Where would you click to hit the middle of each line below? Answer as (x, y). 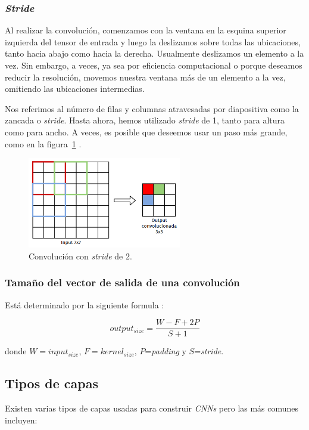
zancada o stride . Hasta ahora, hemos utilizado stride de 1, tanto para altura (145, 120)
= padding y (166, 351)
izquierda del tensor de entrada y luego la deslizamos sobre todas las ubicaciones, (153, 41)
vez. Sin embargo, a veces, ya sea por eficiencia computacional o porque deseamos (154, 65)
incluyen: (21, 420)
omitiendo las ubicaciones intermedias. (75, 89)
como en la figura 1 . (43, 143)
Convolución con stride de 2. (80, 256)
